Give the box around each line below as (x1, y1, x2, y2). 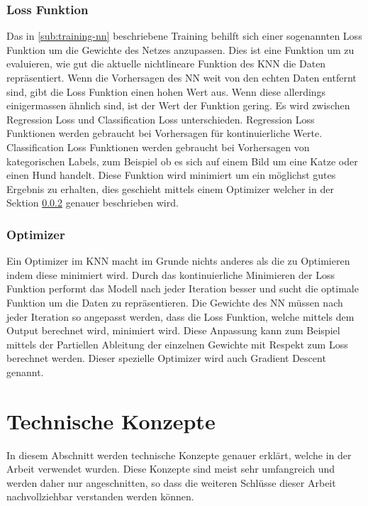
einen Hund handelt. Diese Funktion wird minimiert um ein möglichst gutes (6, 167, 336, 182)
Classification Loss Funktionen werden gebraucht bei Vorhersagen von (6, 139, 310, 154)
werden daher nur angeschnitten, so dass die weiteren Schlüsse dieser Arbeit (6, 475, 336, 490)
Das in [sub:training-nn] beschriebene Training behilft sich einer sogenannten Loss (6, 28, 362, 43)
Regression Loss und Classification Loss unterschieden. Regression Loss (6, 111, 315, 126)
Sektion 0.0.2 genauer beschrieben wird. (6, 195, 179, 210)
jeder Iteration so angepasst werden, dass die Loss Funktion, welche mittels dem (6, 309, 355, 324)
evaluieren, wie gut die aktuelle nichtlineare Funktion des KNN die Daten (6, 56, 326, 71)
